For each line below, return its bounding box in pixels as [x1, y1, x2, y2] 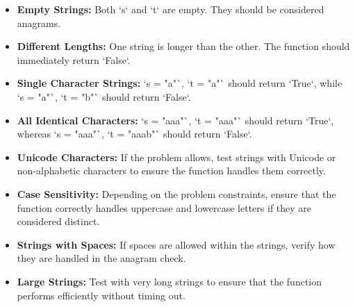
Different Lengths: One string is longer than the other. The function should [17, 39, 350, 53]
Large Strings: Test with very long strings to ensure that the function [17, 274, 322, 288]
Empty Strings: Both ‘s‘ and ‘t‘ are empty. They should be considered [17, 2, 324, 16]
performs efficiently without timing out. [17, 288, 185, 302]
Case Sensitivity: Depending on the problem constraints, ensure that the [17, 186, 336, 201]
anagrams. [17, 15, 61, 30]
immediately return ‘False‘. [17, 52, 131, 67]
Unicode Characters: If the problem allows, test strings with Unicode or [17, 149, 336, 164]
